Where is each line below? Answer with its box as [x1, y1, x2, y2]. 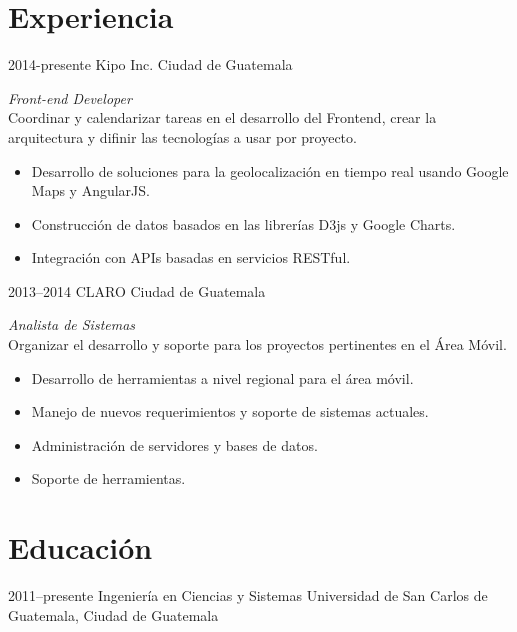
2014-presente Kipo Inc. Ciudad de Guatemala [8, 54, 293, 75]
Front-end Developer [8, 87, 132, 108]
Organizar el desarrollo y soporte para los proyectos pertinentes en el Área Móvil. [8, 334, 507, 355]
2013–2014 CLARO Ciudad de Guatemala [8, 280, 266, 301]
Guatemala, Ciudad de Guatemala [8, 604, 219, 625]
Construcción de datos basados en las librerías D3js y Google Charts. [31, 213, 456, 234]
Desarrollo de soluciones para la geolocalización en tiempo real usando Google [31, 160, 509, 181]
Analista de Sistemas [8, 314, 136, 335]
